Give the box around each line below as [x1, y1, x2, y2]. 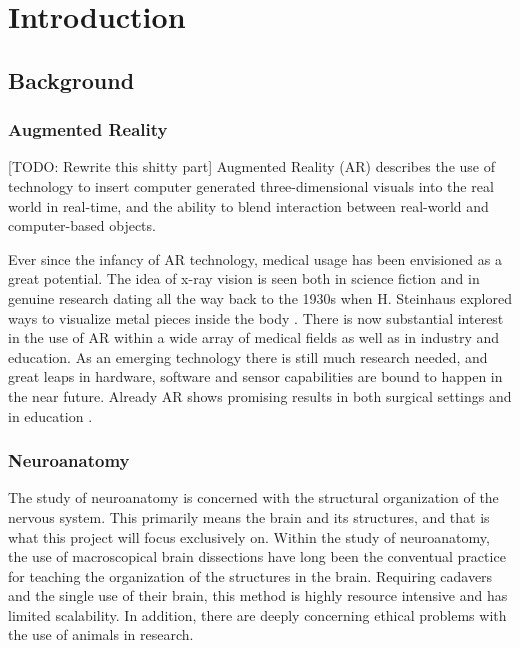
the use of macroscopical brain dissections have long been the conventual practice [8, 546, 506, 567]
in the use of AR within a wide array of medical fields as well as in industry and [8, 327, 500, 348]
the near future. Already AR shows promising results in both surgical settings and [8, 385, 512, 406]
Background [8, 64, 135, 95]
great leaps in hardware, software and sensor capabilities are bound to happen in [8, 366, 503, 387]
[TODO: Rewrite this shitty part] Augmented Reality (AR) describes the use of [8, 156, 495, 177]
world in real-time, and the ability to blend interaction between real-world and [8, 195, 489, 216]
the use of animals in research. [8, 624, 194, 645]
